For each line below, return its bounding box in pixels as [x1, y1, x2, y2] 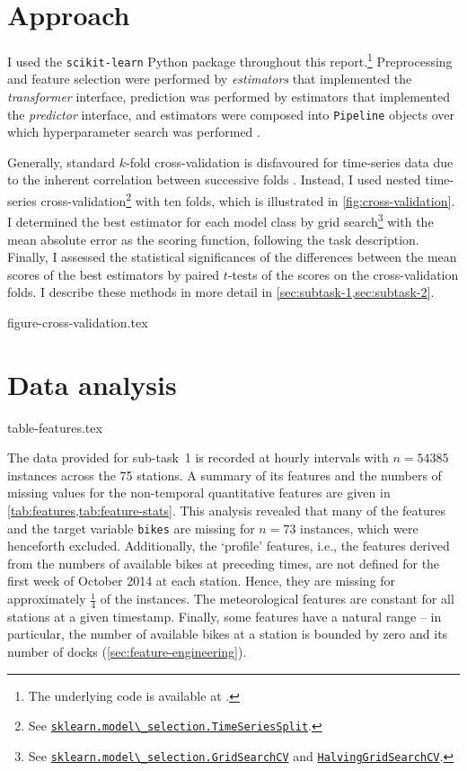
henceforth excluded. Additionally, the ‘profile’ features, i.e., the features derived [7, 536, 450, 555]
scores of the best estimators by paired [7, 264, 220, 283]
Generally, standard [7, 152, 116, 171]
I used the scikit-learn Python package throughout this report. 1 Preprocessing [7, 49, 453, 70]
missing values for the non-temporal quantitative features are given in [7, 483, 391, 502]
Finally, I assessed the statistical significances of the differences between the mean [7, 247, 457, 266]
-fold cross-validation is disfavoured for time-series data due [126, 152, 454, 171]
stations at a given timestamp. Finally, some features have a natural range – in [7, 606, 442, 625]
